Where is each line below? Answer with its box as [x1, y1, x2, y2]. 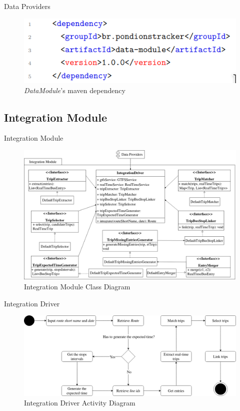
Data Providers [4, 1, 50, 11]
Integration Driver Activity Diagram [24, 397, 135, 408]
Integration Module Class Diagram [24, 281, 130, 292]
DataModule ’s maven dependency [24, 85, 125, 95]
